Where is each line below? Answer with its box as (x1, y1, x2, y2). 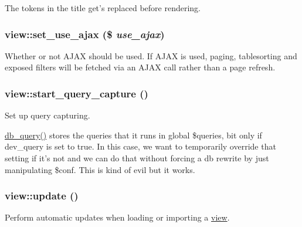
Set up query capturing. (5, 109, 90, 121)
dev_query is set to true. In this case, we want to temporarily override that (5, 140, 276, 153)
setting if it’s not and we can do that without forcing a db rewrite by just (5, 152, 269, 164)
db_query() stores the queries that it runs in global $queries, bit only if (5, 128, 262, 141)
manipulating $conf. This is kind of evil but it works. (5, 163, 195, 175)
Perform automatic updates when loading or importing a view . (5, 211, 230, 223)
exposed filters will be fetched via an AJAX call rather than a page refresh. (5, 61, 276, 73)
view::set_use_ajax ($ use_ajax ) (5, 26, 165, 41)
